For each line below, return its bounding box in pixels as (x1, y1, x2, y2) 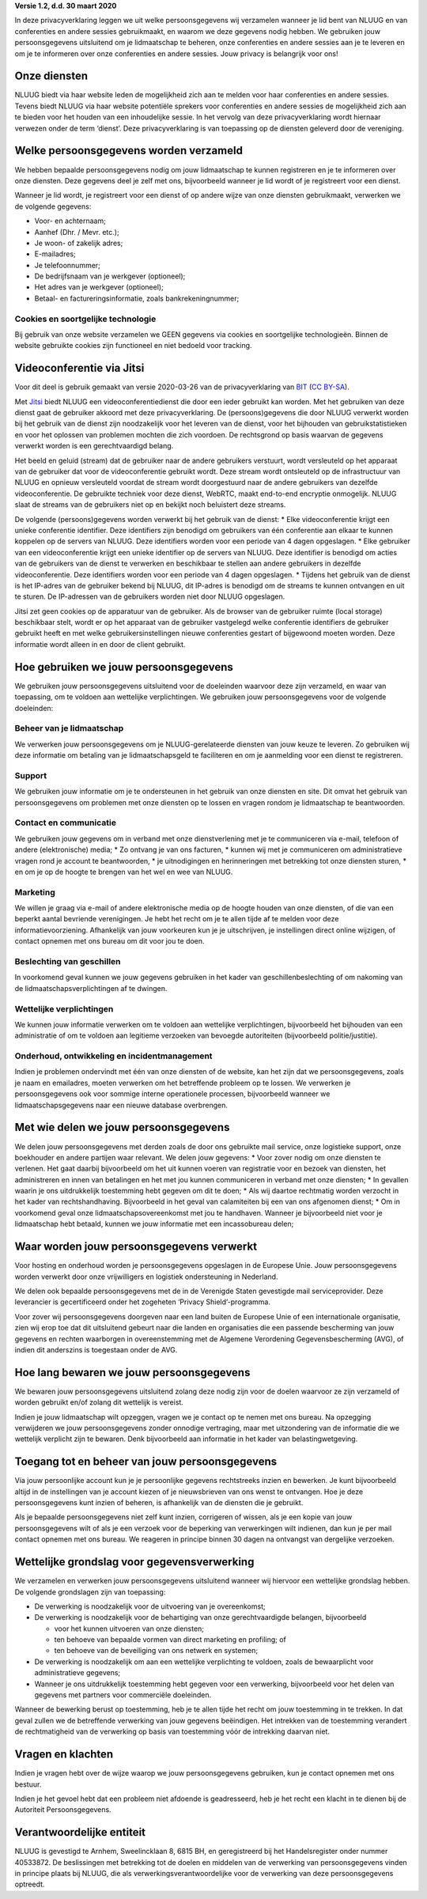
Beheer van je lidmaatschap (14, 723, 124, 734)
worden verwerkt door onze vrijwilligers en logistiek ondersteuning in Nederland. (14, 1272, 278, 1281)
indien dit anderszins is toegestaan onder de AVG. (14, 1345, 178, 1354)
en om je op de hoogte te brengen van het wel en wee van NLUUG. (14, 867, 233, 876)
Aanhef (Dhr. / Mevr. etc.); (34, 227, 119, 236)
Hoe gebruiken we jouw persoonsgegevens (14, 660, 233, 674)
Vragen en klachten (14, 1748, 114, 1761)
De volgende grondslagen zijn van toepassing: (14, 1587, 166, 1597)
